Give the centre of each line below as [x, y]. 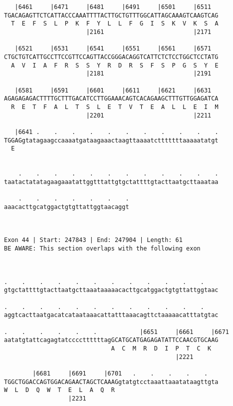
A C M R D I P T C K [161, 348]
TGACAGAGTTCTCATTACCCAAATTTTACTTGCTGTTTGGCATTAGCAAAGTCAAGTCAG [111, 15]
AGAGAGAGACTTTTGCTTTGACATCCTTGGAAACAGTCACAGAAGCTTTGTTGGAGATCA [111, 99]
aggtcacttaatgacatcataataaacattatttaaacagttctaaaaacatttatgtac [111, 315]
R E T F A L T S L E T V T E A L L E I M [115, 107]
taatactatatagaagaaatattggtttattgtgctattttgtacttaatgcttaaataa [111, 182]
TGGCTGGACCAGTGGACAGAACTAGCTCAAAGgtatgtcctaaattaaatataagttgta [111, 382]
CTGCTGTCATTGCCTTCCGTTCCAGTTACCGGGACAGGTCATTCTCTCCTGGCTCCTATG [111, 57]
